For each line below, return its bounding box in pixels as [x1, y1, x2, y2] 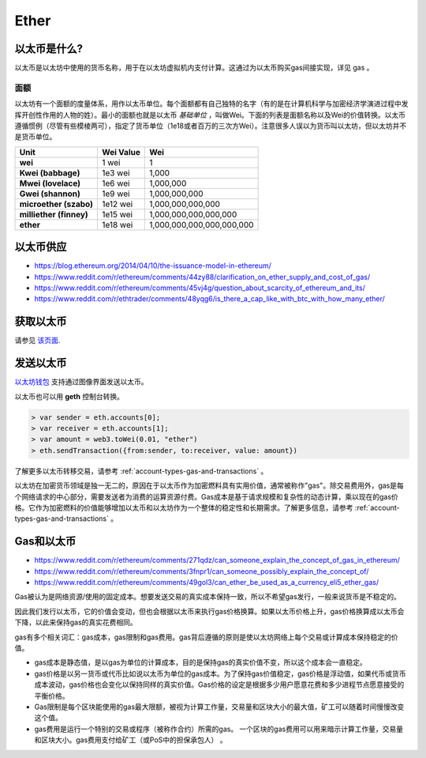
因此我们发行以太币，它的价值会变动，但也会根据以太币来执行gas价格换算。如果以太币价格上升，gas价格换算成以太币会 [14, 606, 405, 616]
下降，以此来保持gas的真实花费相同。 [14, 617, 137, 628]
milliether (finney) [19, 209, 88, 220]
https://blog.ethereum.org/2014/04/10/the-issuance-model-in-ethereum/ [34, 261, 272, 270]
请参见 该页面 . [14, 336, 61, 345]
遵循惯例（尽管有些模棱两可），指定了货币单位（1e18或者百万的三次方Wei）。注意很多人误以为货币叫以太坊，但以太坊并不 [14, 121, 407, 130]
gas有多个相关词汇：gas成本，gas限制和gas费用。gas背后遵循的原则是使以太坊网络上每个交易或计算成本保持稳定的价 [14, 632, 398, 642]
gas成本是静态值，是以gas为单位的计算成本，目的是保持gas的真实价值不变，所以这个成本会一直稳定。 [34, 658, 367, 667]
